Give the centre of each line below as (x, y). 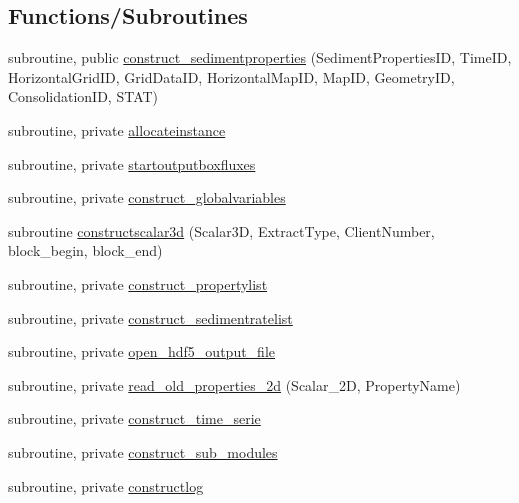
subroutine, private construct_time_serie (134, 418)
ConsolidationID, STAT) (83, 96)
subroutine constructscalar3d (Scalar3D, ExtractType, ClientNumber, (221, 230)
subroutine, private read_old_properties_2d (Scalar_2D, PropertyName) (234, 384)
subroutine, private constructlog (106, 485)
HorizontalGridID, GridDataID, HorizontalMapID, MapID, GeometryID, (231, 76)
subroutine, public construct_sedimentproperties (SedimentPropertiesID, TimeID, (260, 57)
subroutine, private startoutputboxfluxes (132, 163)
